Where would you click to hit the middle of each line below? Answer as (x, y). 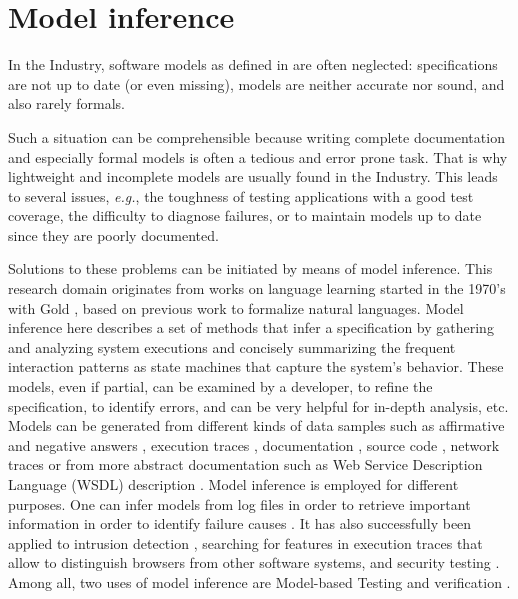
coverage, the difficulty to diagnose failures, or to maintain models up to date (245, 215)
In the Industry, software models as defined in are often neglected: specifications (253, 64)
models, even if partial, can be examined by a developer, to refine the (220, 386)
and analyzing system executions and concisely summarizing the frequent (232, 346)
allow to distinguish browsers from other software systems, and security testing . (254, 562)
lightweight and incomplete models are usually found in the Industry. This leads (253, 176)
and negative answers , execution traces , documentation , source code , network (254, 444)
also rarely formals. (66, 103)
